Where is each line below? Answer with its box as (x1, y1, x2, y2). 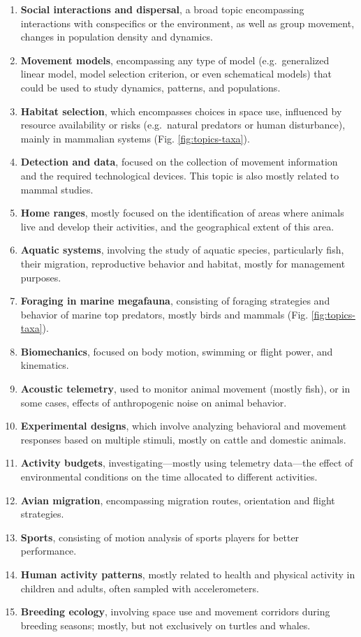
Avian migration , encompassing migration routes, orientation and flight (20, 492, 335, 507)
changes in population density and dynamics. (20, 29, 214, 44)
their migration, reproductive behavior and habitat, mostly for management (20, 256, 346, 270)
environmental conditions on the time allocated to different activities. (20, 469, 318, 484)
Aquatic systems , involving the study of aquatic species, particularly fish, (20, 242, 344, 257)
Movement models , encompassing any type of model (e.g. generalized (20, 52, 330, 67)
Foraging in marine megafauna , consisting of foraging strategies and (20, 293, 330, 308)
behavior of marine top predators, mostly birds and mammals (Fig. (20, 307, 309, 321)
